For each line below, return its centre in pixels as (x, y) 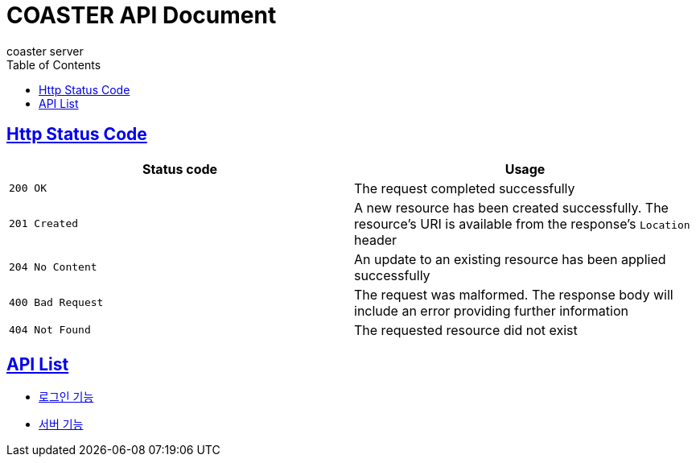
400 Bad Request (56, 303)
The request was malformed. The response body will (514, 294)
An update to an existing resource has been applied (510, 259)
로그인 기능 (66, 397)
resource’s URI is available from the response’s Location (522, 223)
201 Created (44, 224)
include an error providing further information (491, 310)
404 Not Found (50, 330)
